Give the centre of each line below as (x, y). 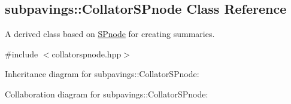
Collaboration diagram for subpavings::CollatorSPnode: (107, 94)
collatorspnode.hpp (87, 53)
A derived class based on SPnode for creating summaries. (110, 34)
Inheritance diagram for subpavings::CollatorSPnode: (102, 74)
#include (22, 53)
